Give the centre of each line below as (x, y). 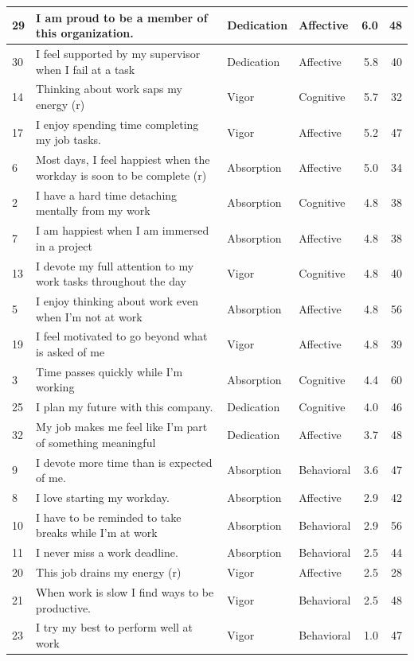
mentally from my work (93, 210)
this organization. (85, 33)
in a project (64, 245)
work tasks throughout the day (111, 281)
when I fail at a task (86, 69)
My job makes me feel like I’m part (122, 427)
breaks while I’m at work (97, 533)
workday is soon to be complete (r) (121, 175)
